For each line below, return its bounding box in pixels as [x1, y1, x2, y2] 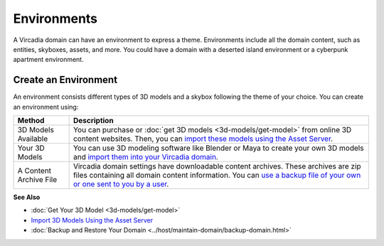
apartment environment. [13, 55, 85, 64]
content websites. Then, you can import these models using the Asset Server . [73, 134, 334, 144]
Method [17, 116, 45, 126]
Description [73, 116, 114, 126]
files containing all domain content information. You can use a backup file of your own [73, 171, 361, 181]
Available [17, 134, 48, 144]
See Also [13, 193, 41, 202]
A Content [17, 166, 52, 176]
